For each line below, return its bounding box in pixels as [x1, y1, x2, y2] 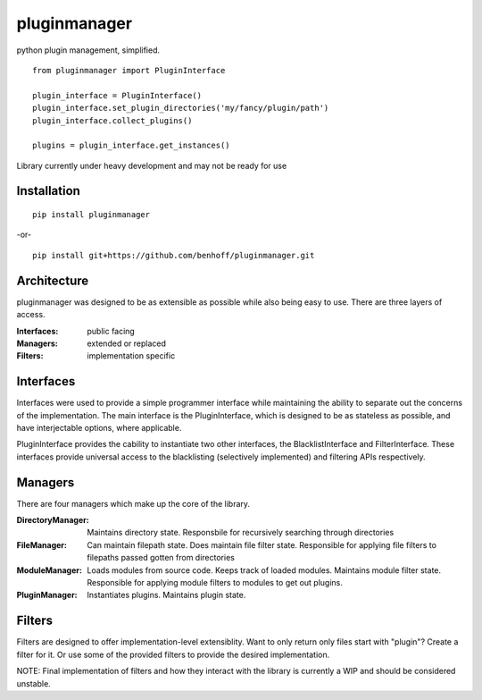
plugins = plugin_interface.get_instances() [32, 140, 231, 151]
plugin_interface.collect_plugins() [32, 115, 193, 125]
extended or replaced [87, 338, 167, 349]
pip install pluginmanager [32, 210, 151, 220]
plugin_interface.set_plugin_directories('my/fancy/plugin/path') [32, 103, 329, 114]
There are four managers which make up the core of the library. [16, 498, 250, 509]
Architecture [16, 273, 89, 288]
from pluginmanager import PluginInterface [32, 65, 226, 75]
